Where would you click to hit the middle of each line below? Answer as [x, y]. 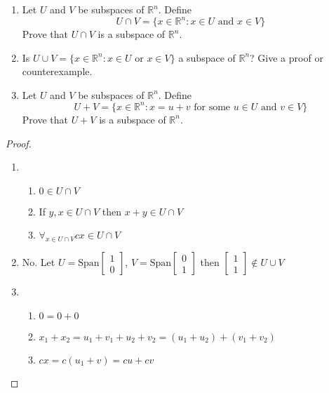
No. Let [39, 262]
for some [212, 107]
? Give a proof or [287, 57]
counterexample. [57, 71]
